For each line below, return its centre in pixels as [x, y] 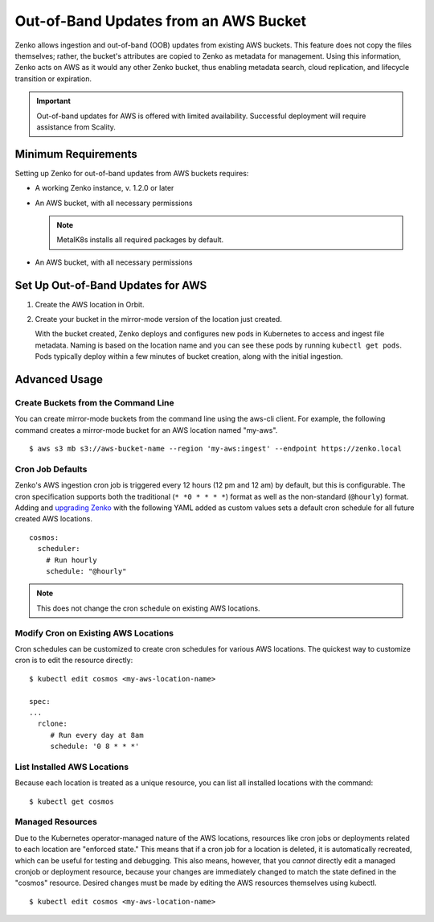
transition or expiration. [53, 78]
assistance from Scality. [76, 127]
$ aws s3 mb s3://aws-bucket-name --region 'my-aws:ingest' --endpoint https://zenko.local [215, 449]
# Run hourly [71, 560]
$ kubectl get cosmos [72, 801]
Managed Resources [56, 822]
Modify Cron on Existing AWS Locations [94, 633]
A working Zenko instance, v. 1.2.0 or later [104, 188]
